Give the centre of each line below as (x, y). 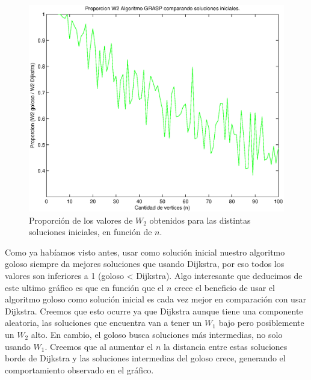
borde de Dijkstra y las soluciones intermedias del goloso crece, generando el (145, 358)
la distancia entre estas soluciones (225, 346)
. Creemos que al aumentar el (99, 346)
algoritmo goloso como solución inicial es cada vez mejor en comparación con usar (155, 299)
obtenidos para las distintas (200, 220)
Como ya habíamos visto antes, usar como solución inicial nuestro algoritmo (145, 252)
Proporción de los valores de (81, 220)
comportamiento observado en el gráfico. (79, 369)
